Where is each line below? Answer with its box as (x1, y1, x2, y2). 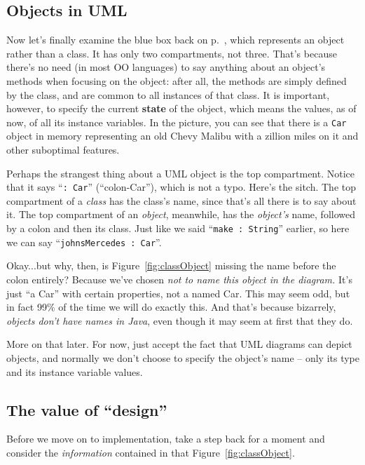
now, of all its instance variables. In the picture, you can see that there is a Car (6, 114, 347, 129)
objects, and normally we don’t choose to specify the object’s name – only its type (6, 350, 360, 365)
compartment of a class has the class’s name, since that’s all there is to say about (6, 193, 357, 208)
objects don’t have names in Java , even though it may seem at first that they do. (6, 313, 353, 328)
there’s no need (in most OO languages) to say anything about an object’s (6, 60, 326, 74)
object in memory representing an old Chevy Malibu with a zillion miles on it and (6, 128, 359, 143)
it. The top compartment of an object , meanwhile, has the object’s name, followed (6, 207, 355, 222)
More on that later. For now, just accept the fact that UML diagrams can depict (6, 337, 352, 351)
